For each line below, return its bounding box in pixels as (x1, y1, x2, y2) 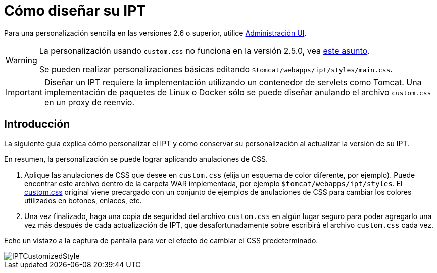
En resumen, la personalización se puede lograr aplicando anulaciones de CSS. (4, 154, 268, 163)
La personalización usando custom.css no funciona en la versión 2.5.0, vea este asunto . (39, 45, 370, 56)
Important (6, 87, 42, 97)
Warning (6, 54, 37, 65)
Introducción (4, 118, 70, 131)
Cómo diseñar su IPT (4, 2, 146, 19)
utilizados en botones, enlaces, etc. (24, 196, 142, 205)
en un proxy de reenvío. (44, 97, 135, 107)
